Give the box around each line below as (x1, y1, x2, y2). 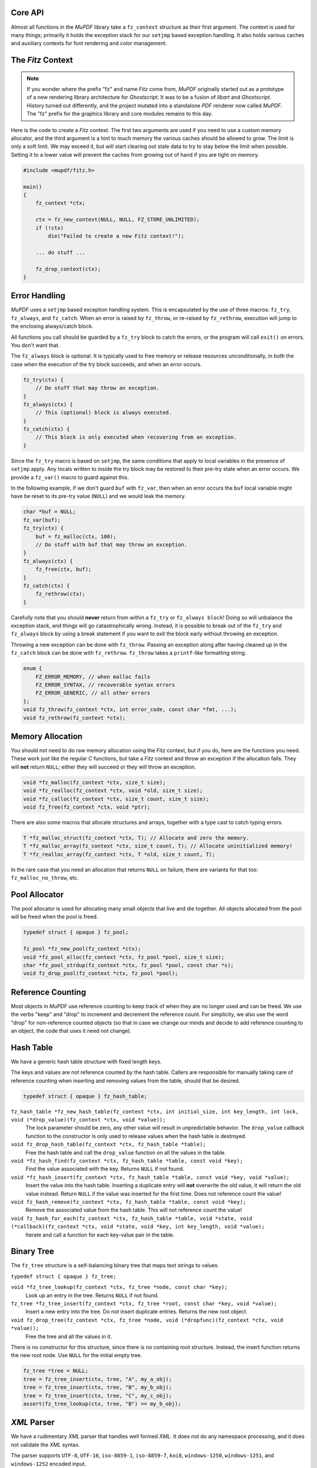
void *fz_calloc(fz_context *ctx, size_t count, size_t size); (23, 796, 210, 802)
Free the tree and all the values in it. (25, 1333, 112, 1340)
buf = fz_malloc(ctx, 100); (35, 533, 117, 540)
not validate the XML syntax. (11, 1441, 80, 1448)
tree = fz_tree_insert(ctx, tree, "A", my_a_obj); (23, 1376, 173, 1382)
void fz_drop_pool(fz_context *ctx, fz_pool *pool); (23, 970, 178, 977)
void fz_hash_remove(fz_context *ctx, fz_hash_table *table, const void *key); (11, 1198, 247, 1205)
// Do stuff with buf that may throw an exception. (35, 541, 188, 548)
